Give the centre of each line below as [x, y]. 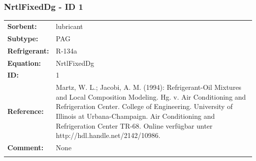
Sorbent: [22, 26]
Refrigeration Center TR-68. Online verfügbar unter [134, 125]
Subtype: [23, 38]
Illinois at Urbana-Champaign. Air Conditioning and [135, 116]
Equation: [24, 63]
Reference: [26, 111]
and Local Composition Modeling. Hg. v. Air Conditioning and [151, 96]
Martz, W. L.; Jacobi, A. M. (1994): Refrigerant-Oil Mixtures [149, 87]
